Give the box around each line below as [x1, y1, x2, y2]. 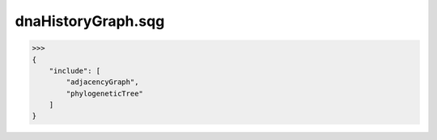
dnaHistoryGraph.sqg [15, 12, 165, 30]
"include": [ [49, 66, 101, 75]
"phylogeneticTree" [66, 89, 143, 98]
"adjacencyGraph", [66, 78, 139, 87]
